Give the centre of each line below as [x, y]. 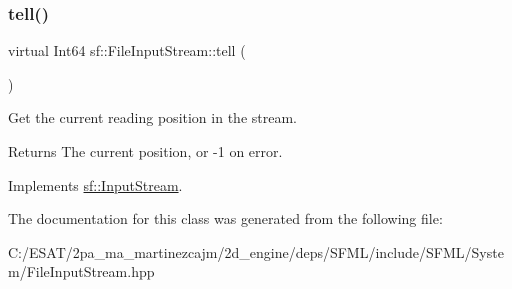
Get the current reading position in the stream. [152, 117]
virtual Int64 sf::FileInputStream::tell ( [127, 50]
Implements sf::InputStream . [95, 184]
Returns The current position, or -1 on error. [145, 151]
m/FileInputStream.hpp [81, 271]
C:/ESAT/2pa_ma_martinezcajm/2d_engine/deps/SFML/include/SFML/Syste [256, 251]
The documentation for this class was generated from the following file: [225, 218]
